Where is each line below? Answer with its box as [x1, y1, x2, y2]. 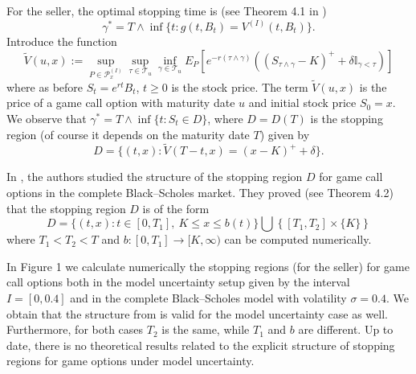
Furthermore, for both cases [6, 321, 144, 338]
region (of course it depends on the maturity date [6, 125, 250, 142]
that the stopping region [6, 199, 126, 216]
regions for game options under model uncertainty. [6, 352, 255, 369]
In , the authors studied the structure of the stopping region [6, 168, 303, 185]
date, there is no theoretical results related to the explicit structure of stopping [6, 336, 395, 353]
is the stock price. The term [171, 78, 308, 95]
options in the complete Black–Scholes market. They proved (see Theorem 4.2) [6, 183, 394, 200]
